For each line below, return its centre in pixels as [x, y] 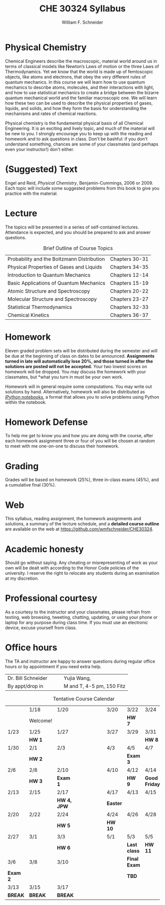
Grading [22, 466]
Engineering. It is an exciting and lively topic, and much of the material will [80, 128]
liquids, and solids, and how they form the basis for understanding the [76, 108]
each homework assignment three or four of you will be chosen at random [80, 441]
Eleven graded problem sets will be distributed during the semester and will [82, 350]
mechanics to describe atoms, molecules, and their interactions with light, [80, 87]
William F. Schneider [82, 22]
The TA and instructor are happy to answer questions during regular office [80, 661]
